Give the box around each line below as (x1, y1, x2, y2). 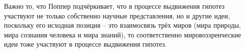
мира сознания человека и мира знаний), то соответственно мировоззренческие (4, 29, 241, 39)
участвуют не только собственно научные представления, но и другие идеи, (4, 10, 230, 20)
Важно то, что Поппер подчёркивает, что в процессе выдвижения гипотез (4, 1, 225, 11)
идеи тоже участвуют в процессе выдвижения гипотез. (4, 39, 167, 49)
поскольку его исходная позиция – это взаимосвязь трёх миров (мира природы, (4, 20, 241, 30)
